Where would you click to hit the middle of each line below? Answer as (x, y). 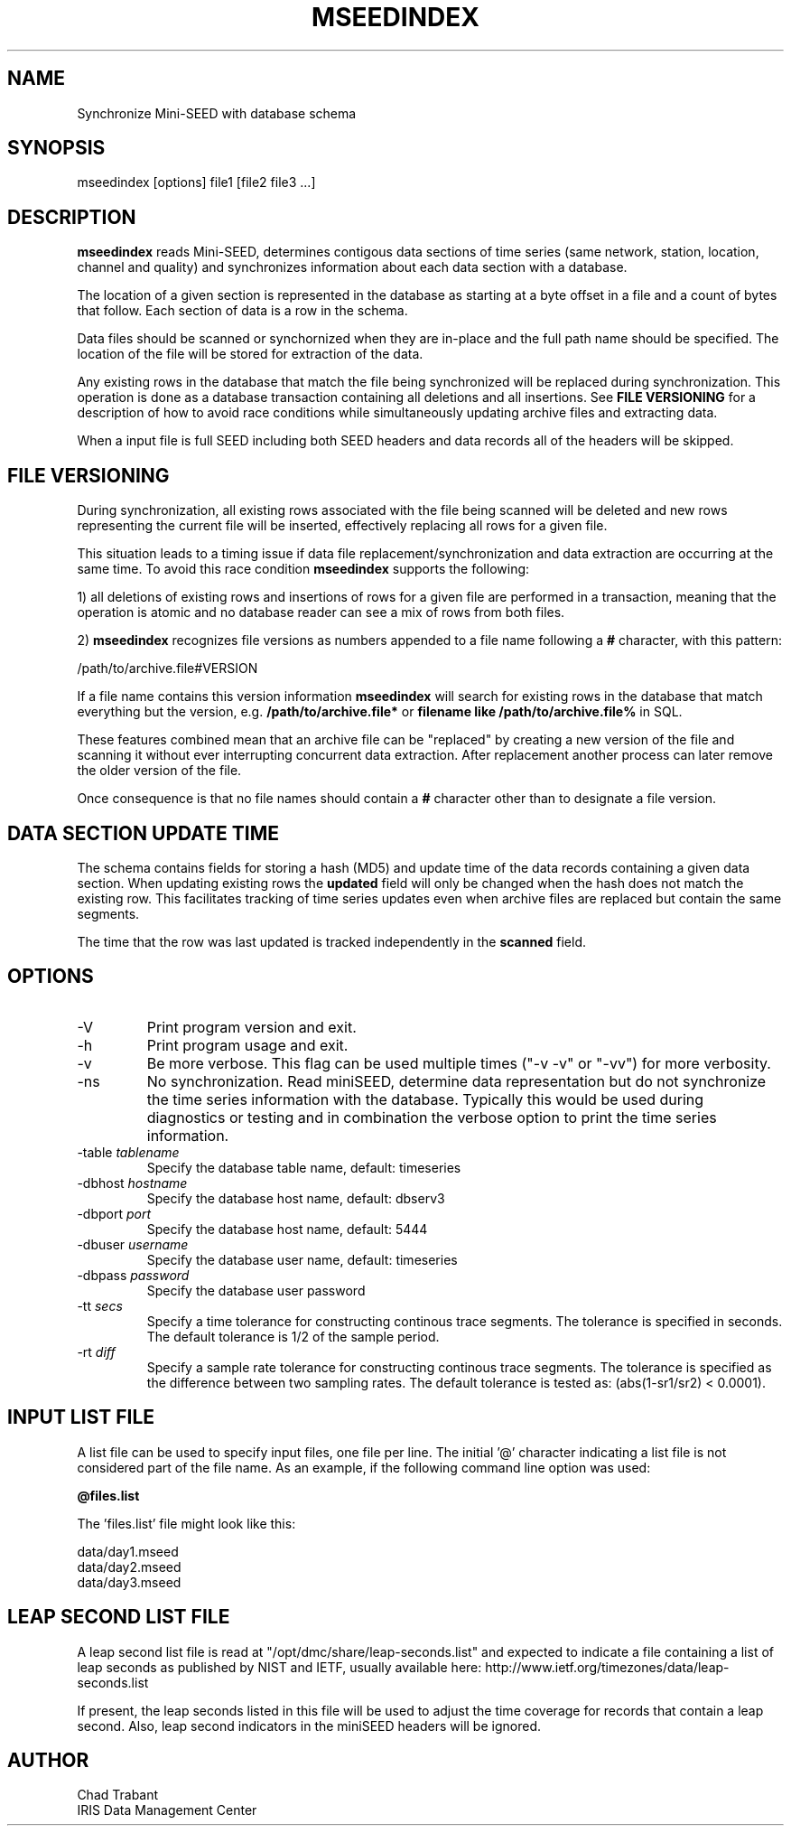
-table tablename (128, 1152)
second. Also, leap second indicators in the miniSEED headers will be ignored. (309, 1725)
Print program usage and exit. (247, 1045)
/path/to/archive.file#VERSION (168, 669)
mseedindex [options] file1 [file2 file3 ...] (196, 182)
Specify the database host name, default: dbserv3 (296, 1198)
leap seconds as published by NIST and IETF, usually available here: (279, 1667)
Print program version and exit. (251, 1027)
